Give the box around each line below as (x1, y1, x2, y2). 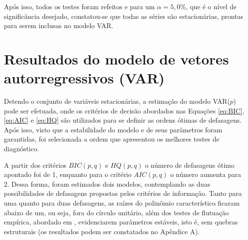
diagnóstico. (4, 144, 39, 154)
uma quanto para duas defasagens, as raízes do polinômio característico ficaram (4, 198, 240, 208)
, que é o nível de (186, 1, 237, 11)
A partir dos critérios (4, 160, 67, 170)
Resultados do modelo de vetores (4, 48, 229, 68)
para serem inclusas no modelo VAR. (4, 20, 113, 31)
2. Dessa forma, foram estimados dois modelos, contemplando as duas (4, 178, 210, 189)
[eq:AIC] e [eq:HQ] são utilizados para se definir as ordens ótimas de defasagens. (4, 115, 242, 125)
